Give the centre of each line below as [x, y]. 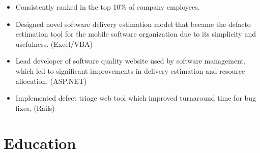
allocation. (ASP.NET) [51, 81]
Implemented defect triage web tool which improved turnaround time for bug [136, 98]
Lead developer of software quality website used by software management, [131, 61]
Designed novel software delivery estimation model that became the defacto [133, 24]
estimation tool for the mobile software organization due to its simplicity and [136, 34]
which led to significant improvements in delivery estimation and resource [130, 70]
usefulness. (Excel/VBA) [54, 43]
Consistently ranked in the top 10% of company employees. [108, 7]
